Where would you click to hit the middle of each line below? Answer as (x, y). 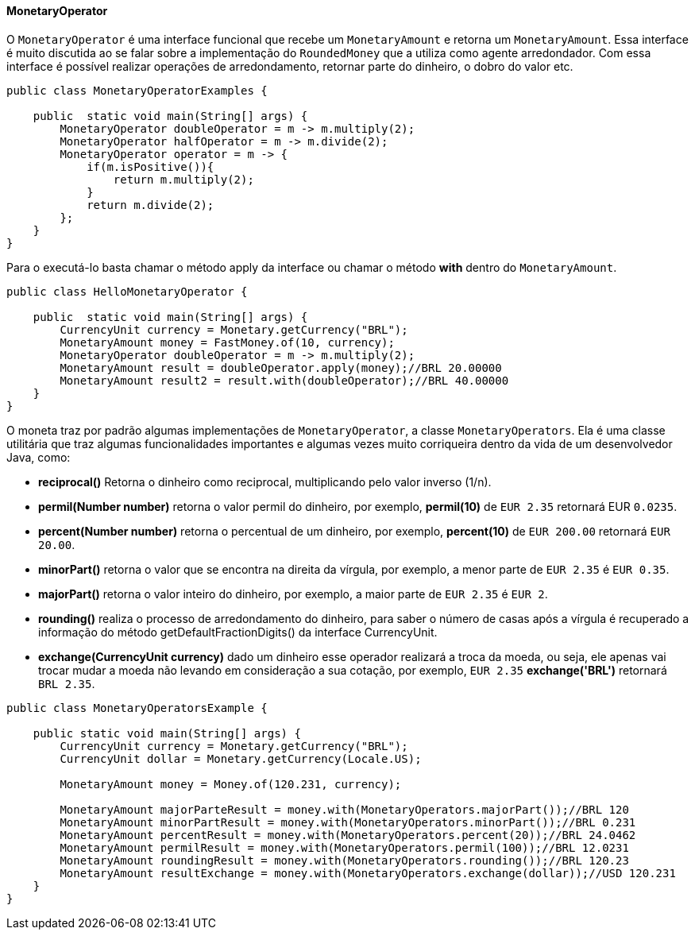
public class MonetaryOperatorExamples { (137, 90)
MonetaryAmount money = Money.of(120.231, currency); (231, 784)
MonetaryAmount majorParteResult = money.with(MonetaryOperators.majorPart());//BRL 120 (344, 809)
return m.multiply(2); (183, 179)
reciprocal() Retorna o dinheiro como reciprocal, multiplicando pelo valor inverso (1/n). (265, 482)
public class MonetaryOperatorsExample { (137, 708)
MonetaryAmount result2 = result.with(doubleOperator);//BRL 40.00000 (284, 380)
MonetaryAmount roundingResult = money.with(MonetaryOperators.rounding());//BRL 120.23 (344, 860)
